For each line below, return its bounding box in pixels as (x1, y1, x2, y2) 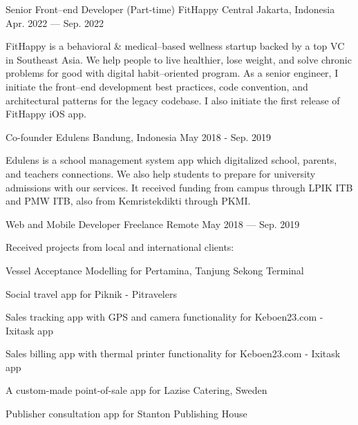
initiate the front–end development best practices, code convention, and (6, 79, 308, 93)
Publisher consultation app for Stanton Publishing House (6, 406, 247, 421)
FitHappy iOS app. (6, 106, 86, 121)
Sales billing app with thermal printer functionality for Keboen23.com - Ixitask (6, 346, 341, 361)
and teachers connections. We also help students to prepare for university (6, 166, 316, 180)
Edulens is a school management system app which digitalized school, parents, (6, 153, 337, 167)
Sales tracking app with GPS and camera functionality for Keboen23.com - (6, 310, 323, 324)
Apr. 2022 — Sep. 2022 (6, 15, 104, 30)
